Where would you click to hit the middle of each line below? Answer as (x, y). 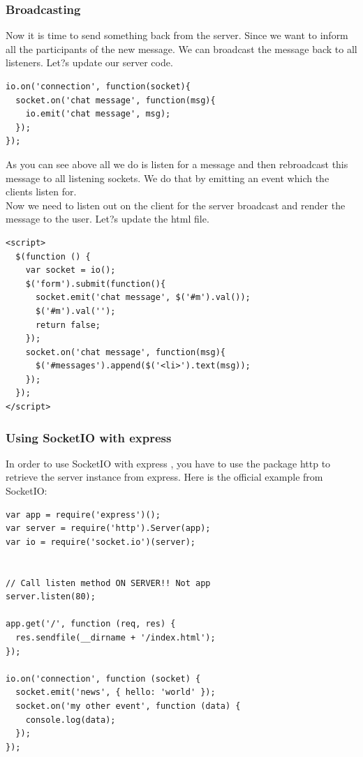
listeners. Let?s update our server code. (89, 62)
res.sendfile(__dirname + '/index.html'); (116, 638)
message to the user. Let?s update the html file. (108, 219)
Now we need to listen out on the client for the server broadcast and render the (176, 205)
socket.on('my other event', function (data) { (128, 706)
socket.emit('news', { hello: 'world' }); (116, 692)
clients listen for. (41, 192)
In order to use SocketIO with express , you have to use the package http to (168, 463)
